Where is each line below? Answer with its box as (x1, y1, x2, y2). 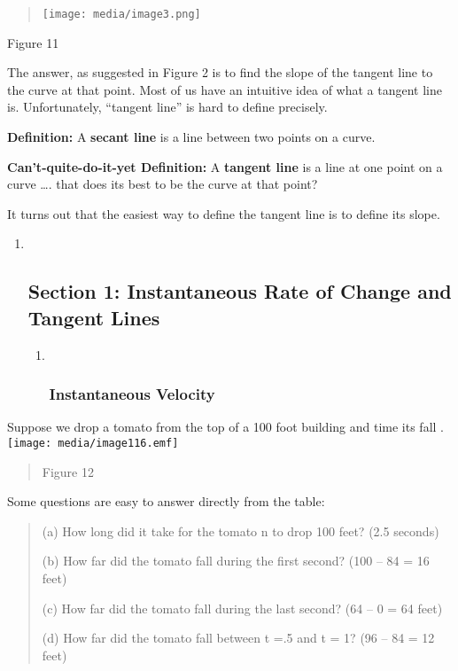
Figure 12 (42, 462, 94, 480)
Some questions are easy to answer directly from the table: (7, 492, 325, 511)
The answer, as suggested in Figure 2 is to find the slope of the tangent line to (7, 63, 433, 82)
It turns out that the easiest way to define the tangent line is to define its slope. (7, 204, 440, 222)
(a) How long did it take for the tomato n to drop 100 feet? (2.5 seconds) (42, 521, 439, 540)
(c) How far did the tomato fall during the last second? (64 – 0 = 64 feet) (42, 598, 443, 617)
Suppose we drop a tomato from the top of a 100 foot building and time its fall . (7, 417, 444, 436)
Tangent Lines (27, 303, 160, 331)
